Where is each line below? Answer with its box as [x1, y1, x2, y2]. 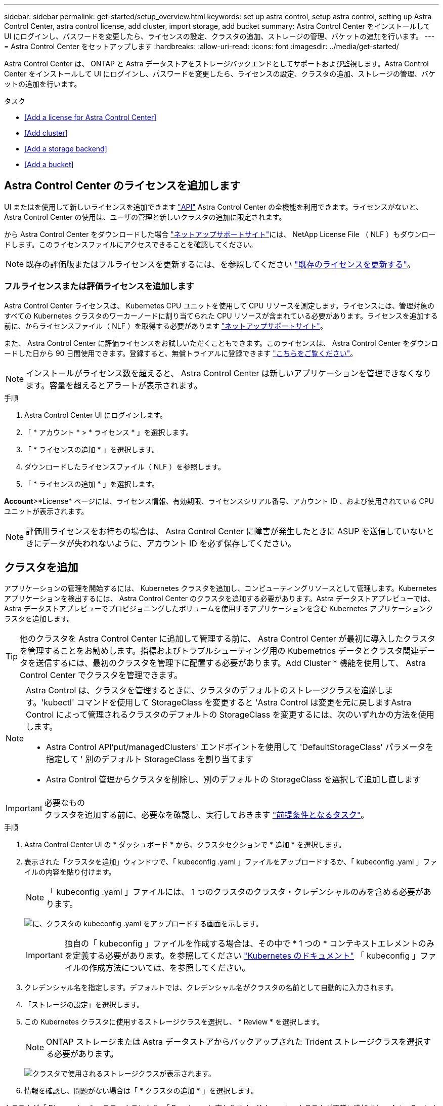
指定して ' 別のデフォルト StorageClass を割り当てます [46, 754, 254, 765]
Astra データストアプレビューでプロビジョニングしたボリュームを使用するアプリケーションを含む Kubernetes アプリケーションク [4, 604, 433, 613]
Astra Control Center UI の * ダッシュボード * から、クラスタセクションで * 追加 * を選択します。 [24, 840, 346, 849]
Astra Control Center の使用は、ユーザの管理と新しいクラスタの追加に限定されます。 [4, 212, 286, 221]
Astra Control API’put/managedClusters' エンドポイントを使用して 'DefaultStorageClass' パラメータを [46, 742, 434, 753]
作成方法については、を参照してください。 [88, 963, 250, 973]
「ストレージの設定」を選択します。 [24, 1000, 144, 1009]
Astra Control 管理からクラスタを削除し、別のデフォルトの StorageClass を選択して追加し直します [46, 774, 421, 785]
